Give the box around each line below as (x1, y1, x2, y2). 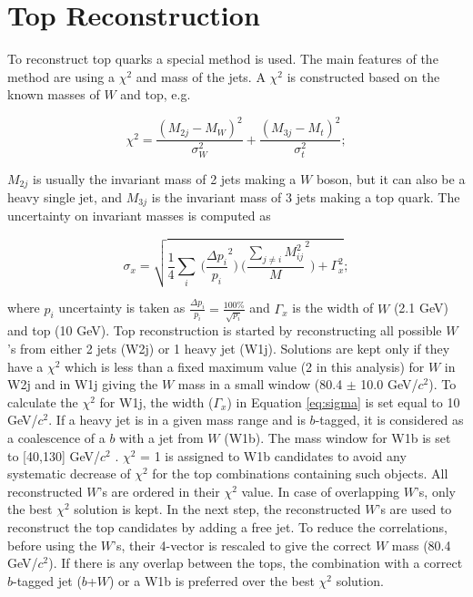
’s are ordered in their (98, 481, 220, 500)
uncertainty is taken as (58, 298, 186, 317)
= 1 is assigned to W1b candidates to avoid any (140, 446, 407, 465)
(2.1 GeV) (393, 298, 448, 317)
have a (7, 356, 44, 376)
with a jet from (119, 428, 204, 448)
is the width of (292, 298, 374, 317)
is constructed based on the (287, 67, 440, 86)
